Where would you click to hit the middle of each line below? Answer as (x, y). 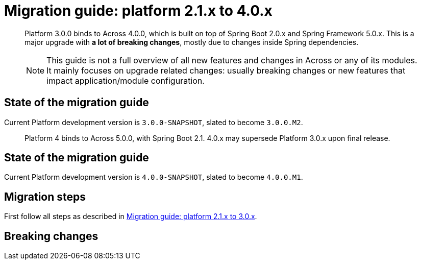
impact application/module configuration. (126, 80)
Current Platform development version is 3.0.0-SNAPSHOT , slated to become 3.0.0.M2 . (154, 122)
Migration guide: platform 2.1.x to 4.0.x (138, 11)
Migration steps (45, 197)
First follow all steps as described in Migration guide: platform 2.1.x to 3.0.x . (131, 217)
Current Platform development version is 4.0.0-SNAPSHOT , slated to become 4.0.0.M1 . (154, 177)
